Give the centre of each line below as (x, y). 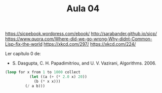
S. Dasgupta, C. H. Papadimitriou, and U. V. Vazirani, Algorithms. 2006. (84, 63)
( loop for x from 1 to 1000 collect (43, 72)
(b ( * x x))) (47, 81)
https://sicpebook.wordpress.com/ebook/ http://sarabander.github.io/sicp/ (81, 34)
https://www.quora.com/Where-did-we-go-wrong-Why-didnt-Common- (79, 39)
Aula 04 (83, 9)
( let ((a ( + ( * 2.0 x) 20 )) (58, 77)
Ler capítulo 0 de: (23, 54)
